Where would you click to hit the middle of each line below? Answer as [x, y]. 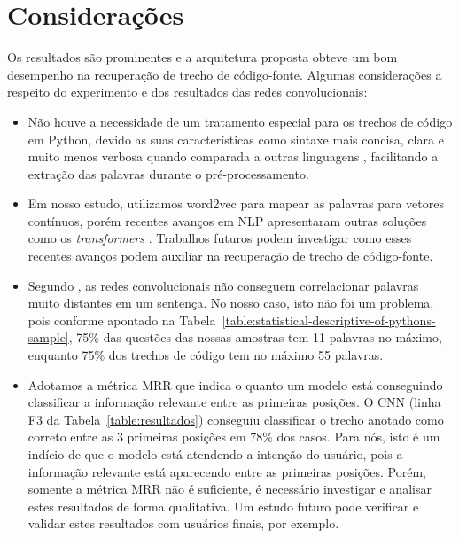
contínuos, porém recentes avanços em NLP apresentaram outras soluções [227, 220]
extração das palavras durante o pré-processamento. [168, 173]
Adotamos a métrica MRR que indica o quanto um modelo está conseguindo [235, 384]
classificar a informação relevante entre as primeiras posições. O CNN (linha [234, 402]
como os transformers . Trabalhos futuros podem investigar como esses [220, 238]
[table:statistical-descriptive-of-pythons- [329, 320]
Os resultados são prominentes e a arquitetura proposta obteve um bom [202, 57]
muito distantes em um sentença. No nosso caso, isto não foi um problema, [231, 303]
